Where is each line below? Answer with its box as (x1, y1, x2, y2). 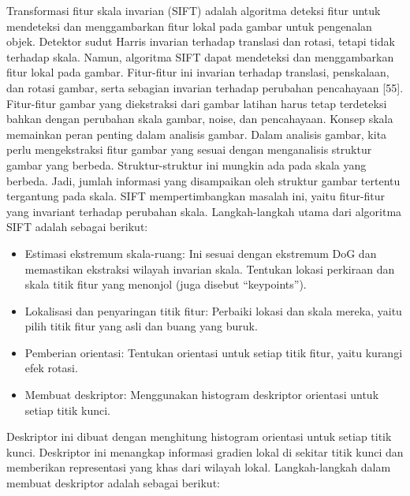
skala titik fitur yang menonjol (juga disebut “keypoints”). (24, 276, 307, 293)
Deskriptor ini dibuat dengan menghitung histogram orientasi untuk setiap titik (6, 428, 392, 445)
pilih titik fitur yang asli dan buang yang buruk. (24, 318, 258, 334)
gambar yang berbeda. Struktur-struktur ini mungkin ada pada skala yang (6, 156, 367, 173)
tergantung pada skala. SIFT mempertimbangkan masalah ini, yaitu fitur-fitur (6, 188, 386, 204)
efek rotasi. (24, 360, 78, 376)
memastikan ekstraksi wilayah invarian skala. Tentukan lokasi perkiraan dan (24, 260, 395, 277)
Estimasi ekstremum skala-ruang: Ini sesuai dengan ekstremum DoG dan (24, 244, 377, 261)
